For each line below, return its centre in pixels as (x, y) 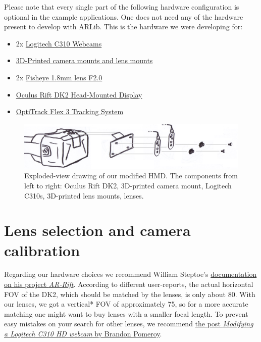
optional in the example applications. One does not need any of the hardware (124, 16)
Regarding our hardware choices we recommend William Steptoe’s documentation (130, 274)
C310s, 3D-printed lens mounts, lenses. (84, 195)
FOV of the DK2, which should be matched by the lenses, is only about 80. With (130, 294)
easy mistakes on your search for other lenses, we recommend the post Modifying (129, 324)
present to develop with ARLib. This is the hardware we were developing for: (123, 27)
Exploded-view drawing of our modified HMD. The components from (131, 176)
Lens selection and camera (97, 230)
